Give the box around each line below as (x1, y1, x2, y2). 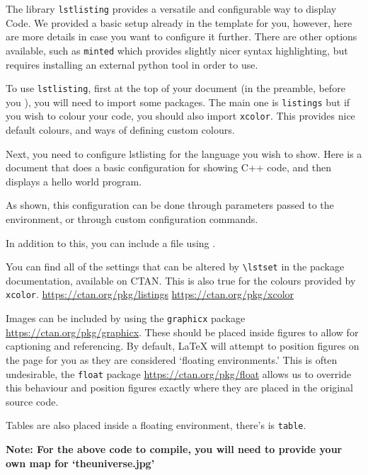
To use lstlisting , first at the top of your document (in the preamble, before (6, 81, 345, 96)
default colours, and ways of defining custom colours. (6, 122, 235, 137)
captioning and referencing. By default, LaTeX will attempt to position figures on (6, 338, 360, 353)
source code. (6, 394, 59, 408)
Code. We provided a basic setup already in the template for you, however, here (6, 15, 352, 30)
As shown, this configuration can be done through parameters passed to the (6, 198, 334, 212)
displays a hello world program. (6, 173, 142, 188)
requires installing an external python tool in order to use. (6, 57, 258, 71)
